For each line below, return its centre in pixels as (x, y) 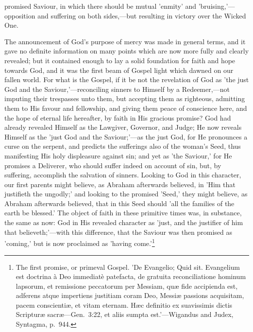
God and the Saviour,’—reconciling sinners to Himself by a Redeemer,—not (117, 89)
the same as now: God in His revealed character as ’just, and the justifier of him (124, 222)
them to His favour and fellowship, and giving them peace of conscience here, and (126, 108)
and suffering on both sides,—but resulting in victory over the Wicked (142, 15)
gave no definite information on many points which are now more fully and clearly (127, 51)
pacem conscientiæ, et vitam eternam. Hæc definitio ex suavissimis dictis (124, 305)
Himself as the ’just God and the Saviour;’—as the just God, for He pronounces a (126, 136)
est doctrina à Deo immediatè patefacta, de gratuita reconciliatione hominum (131, 276)
